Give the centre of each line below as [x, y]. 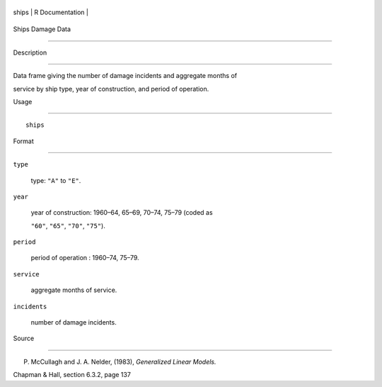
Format [24, 141]
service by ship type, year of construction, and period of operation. [111, 89]
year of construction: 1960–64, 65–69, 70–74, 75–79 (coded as [122, 213]
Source [24, 338]
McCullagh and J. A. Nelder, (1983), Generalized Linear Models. [123, 361]
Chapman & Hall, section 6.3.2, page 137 [72, 375]
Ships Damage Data [42, 29]
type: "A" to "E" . [56, 180]
